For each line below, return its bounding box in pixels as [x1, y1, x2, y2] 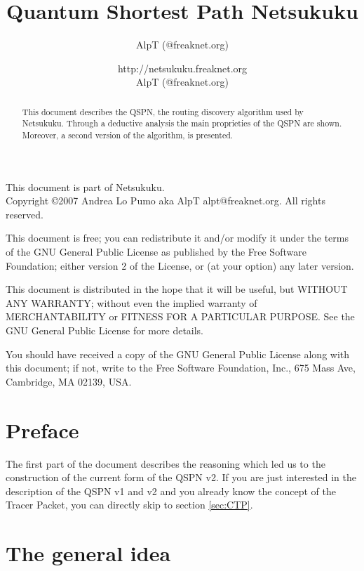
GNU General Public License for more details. [6, 323, 204, 338]
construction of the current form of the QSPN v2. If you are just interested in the [6, 470, 357, 485]
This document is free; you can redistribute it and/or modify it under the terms [6, 230, 349, 245]
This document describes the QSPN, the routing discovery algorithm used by [22, 105, 304, 117]
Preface [6, 415, 79, 444]
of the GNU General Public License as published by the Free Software [6, 244, 306, 259]
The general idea [6, 539, 171, 567]
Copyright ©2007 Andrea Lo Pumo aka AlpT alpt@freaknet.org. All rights [6, 193, 325, 208]
